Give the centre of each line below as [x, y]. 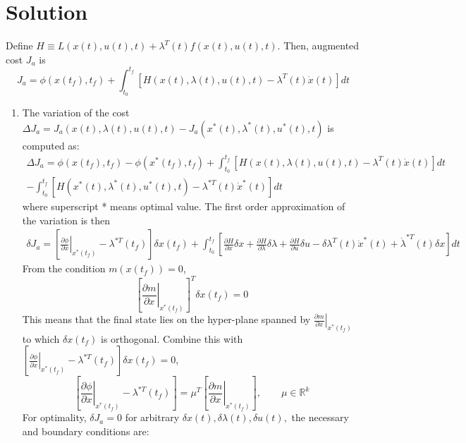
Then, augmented [321, 45]
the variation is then [66, 220]
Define [19, 45]
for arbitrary [152, 417]
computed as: [51, 145]
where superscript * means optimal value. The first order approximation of [184, 206]
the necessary [320, 417]
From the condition [64, 268]
